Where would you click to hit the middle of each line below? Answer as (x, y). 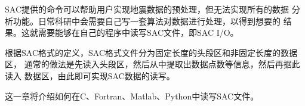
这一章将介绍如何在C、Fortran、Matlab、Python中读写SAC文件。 (132, 96)
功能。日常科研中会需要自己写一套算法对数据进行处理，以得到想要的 (147, 21)
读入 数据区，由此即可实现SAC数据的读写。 (90, 75)
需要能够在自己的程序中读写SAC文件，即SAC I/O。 (138, 32)
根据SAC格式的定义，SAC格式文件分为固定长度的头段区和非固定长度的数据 (151, 52)
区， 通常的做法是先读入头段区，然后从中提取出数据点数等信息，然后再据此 (152, 64)
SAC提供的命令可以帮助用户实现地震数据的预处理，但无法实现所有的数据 (147, 9)
